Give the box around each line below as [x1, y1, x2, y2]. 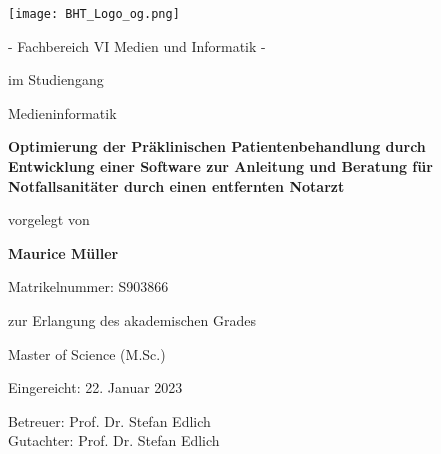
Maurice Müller [8, 242, 119, 263]
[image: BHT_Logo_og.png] [8, 7, 180, 21]
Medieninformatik [8, 102, 117, 123]
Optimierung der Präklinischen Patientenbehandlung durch [8, 136, 426, 157]
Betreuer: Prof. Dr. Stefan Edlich [8, 410, 211, 431]
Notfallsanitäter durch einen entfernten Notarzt [8, 175, 345, 196]
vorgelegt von [8, 209, 90, 230]
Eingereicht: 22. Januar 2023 [8, 377, 183, 398]
